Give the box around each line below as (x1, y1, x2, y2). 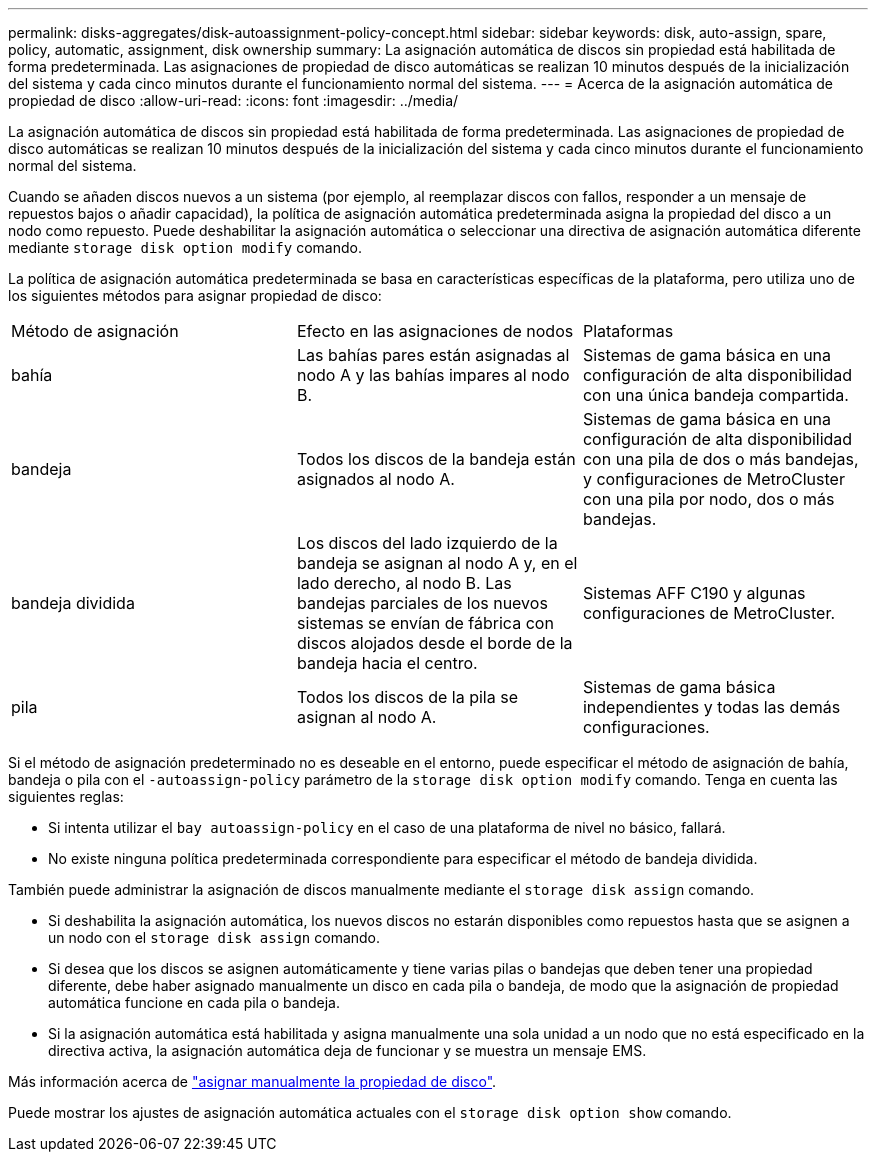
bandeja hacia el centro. (296, 653, 478, 673)
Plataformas (582, 321, 674, 341)
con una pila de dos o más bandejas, (582, 449, 859, 469)
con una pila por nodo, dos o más (582, 489, 835, 509)
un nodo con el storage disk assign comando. (48, 929, 381, 946)
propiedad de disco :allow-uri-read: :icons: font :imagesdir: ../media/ (8, 92, 459, 109)
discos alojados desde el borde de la (296, 633, 573, 653)
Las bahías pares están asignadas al (296, 345, 570, 365)
